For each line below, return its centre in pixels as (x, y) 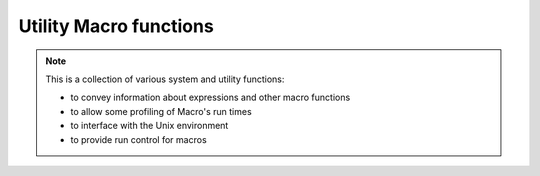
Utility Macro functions (116, 26)
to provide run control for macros (138, 139)
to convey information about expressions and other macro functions (210, 97)
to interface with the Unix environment (149, 126)
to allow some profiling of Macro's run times (161, 111)
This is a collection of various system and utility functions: (165, 79)
